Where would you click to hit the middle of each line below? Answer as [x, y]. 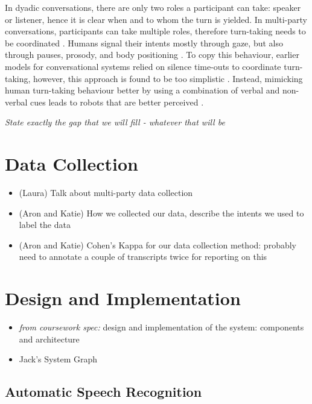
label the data [45, 225]
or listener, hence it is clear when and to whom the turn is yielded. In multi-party [156, 19]
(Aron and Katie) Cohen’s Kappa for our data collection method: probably [158, 245]
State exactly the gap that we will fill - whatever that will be [115, 122]
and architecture [49, 339]
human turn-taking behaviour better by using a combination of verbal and [142, 90]
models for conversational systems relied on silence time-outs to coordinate [143, 66]
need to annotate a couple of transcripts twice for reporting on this [143, 257]
